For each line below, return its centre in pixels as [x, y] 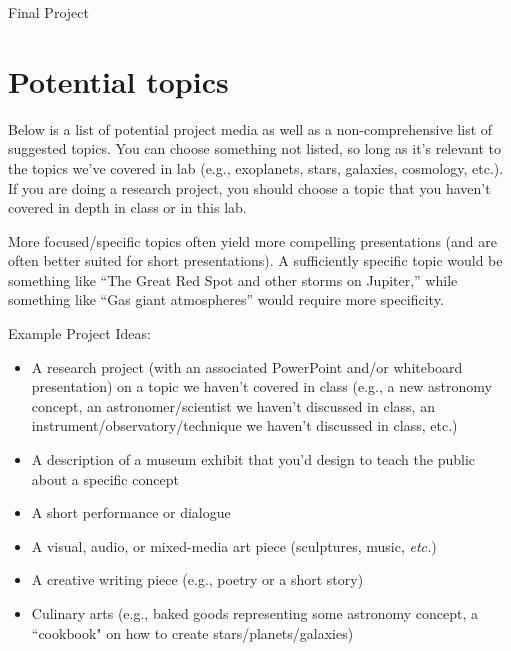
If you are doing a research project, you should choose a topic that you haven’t [249, 187]
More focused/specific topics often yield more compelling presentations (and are [252, 240]
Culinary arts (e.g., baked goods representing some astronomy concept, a [255, 613]
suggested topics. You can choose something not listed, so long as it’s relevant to [255, 148]
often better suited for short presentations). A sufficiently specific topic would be [255, 260]
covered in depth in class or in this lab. [127, 207]
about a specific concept [105, 478]
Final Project [48, 12]
